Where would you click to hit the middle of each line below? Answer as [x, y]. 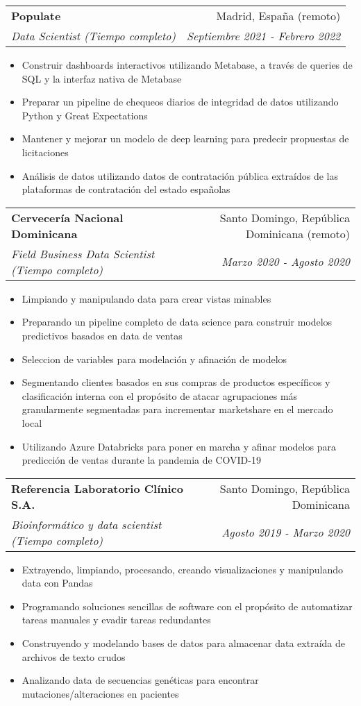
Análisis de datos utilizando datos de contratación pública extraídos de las [180, 175]
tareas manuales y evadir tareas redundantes [116, 620]
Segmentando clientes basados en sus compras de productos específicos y [176, 382]
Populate [36, 16]
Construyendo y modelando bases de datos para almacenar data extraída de [183, 643]
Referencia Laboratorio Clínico [97, 488]
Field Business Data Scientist [83, 253]
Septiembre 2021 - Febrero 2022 [264, 36]
